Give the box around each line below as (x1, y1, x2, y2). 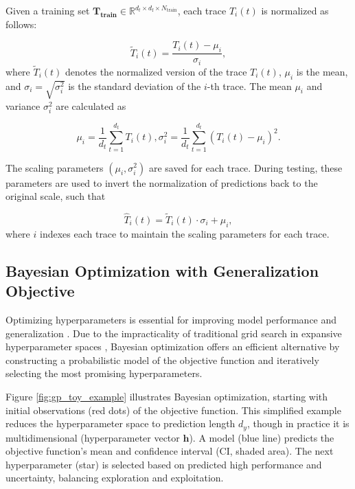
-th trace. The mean (207, 78, 292, 93)
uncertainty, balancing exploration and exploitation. (5, 470, 224, 485)
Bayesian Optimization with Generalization (5, 260, 319, 281)
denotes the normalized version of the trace (65, 64, 247, 78)
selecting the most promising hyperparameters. (5, 366, 203, 380)
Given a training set (5, 3, 90, 17)
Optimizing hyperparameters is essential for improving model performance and (5, 312, 337, 326)
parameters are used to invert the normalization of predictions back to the (5, 175, 318, 190)
